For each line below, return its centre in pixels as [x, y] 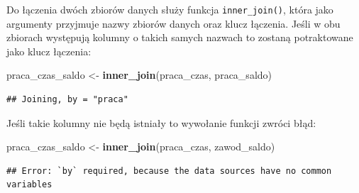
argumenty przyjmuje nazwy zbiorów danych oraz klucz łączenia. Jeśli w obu [173, 23]
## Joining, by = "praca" [67, 100]
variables [29, 185]
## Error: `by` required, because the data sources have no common [169, 171]
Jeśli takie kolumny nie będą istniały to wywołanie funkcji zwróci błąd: [161, 122]
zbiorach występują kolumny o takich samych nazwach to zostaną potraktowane [180, 37]
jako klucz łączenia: [49, 51]
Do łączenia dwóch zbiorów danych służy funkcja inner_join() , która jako [170, 9]
